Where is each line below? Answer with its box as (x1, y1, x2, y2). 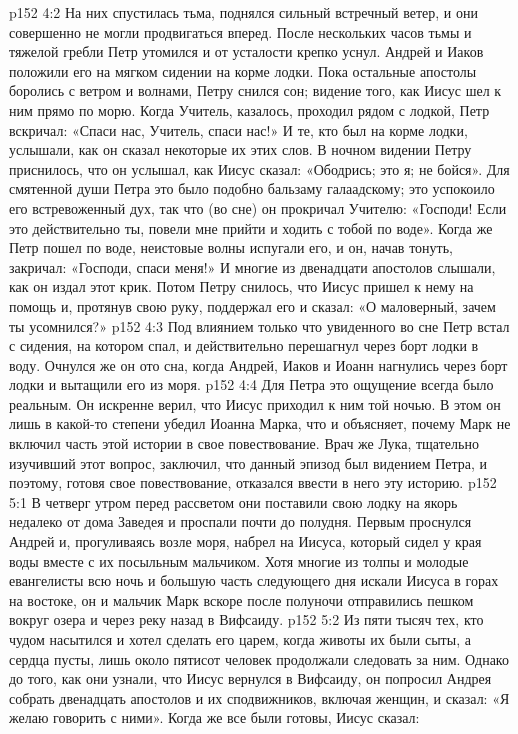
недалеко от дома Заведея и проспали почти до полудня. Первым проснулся (9, 511, 472, 532)
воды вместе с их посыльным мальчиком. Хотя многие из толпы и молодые (9, 550, 469, 571)
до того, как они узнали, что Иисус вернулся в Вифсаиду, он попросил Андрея (9, 668, 492, 689)
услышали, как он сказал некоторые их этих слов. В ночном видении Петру (9, 139, 472, 160)
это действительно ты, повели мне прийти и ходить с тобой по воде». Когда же (9, 217, 493, 238)
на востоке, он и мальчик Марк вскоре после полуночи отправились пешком (9, 589, 474, 610)
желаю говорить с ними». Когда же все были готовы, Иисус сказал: (9, 707, 420, 728)
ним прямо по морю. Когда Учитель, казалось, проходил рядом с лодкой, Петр (9, 99, 490, 120)
